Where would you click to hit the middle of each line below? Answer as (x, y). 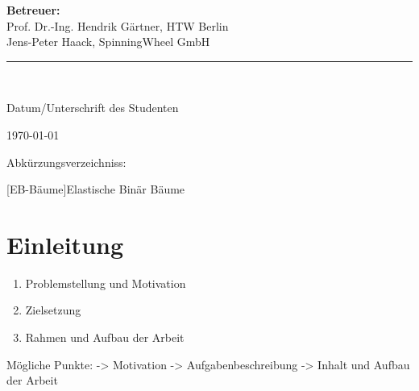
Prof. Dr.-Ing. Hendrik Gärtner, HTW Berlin (118, 25)
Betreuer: (33, 10)
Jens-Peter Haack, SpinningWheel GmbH (108, 42)
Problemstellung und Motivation (106, 283)
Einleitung (65, 244)
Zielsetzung (53, 310)
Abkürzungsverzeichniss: (66, 162)
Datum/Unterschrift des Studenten (93, 108)
